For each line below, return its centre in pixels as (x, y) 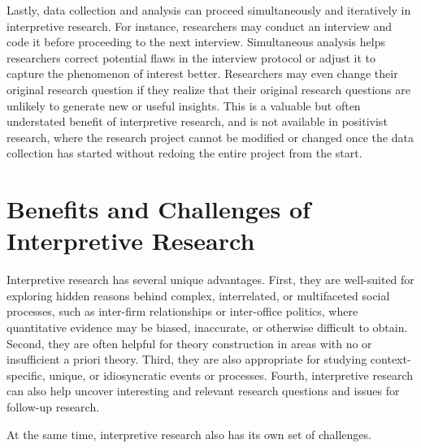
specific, (26, 375)
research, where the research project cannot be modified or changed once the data (210, 137)
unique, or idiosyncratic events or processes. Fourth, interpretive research (231, 375)
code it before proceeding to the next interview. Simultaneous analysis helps (196, 42)
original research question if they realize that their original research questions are (208, 89)
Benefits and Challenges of (158, 209)
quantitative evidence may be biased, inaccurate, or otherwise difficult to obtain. (207, 327)
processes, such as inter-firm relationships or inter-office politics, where (182, 311)
